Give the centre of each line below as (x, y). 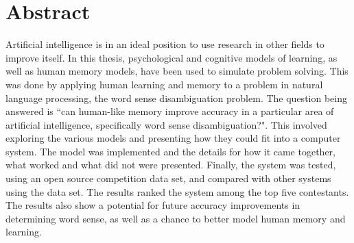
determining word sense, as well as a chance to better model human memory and (176, 218)
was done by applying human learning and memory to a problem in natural (164, 84)
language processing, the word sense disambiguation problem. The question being (176, 98)
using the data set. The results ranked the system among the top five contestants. (177, 191)
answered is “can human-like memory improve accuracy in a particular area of (170, 111)
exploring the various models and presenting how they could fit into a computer (173, 138)
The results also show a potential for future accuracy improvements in (153, 205)
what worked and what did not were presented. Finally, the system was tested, (171, 165)
